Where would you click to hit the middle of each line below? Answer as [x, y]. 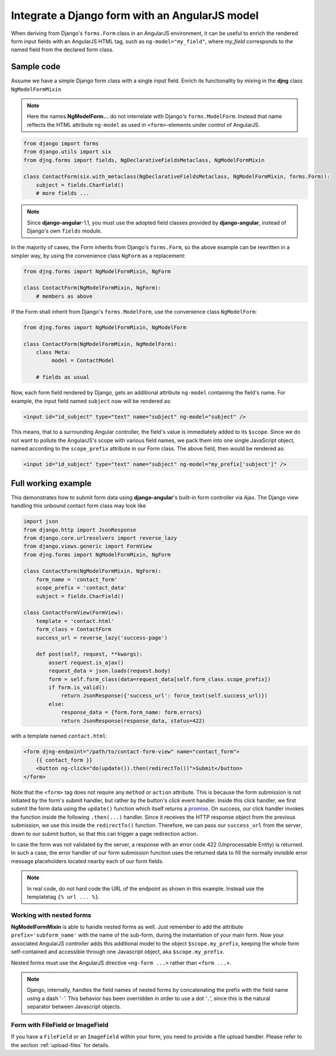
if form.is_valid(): [78, 687]
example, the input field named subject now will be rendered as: [91, 401]
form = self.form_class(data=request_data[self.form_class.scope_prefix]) [160, 679]
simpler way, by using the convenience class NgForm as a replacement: [99, 256]
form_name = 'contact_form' [77, 579]
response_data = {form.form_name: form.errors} [131, 713]
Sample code [36, 67]
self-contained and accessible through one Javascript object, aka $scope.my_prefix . [118, 952]
